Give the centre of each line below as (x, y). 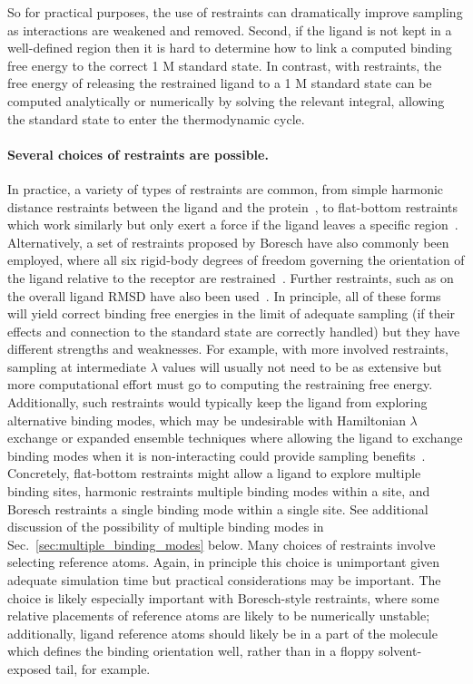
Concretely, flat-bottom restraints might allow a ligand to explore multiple (214, 473)
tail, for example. (103, 668)
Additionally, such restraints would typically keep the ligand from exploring (217, 402)
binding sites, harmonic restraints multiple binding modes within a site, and (219, 491)
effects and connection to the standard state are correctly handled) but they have (234, 331)
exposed (30, 668)
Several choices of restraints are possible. (138, 154)
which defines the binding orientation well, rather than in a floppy (191, 651)
